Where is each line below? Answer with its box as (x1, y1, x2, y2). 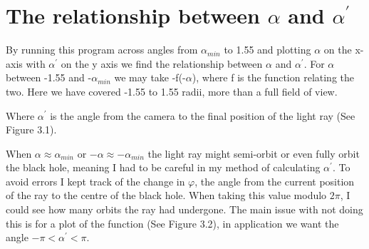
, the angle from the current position (194, 173, 355, 188)
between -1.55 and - (6, 70, 92, 85)
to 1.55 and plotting (224, 42, 311, 57)
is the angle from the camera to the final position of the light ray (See (50, 108, 355, 123)
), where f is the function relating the (192, 70, 355, 85)
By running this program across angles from (6, 42, 198, 57)
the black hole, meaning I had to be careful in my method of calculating (6, 160, 321, 175)
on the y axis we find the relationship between (61, 56, 263, 71)
